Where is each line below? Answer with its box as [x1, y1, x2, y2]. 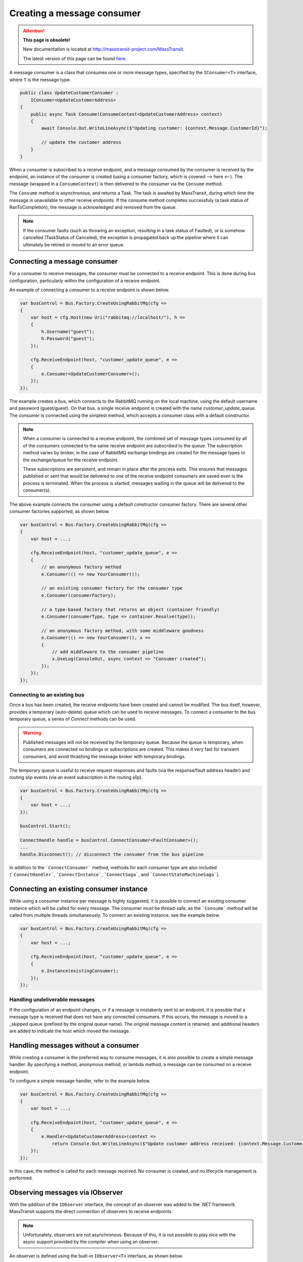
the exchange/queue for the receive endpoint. [23, 457, 119, 463]
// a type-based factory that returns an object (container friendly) [41, 606, 220, 612]
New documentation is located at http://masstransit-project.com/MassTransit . [23, 46, 184, 52]
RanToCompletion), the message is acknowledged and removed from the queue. [9, 204, 177, 210]
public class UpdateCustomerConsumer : [20, 90, 119, 96]
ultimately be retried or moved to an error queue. [23, 241, 125, 247]
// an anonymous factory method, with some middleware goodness [41, 627, 204, 634]
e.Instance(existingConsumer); [41, 968, 119, 974]
